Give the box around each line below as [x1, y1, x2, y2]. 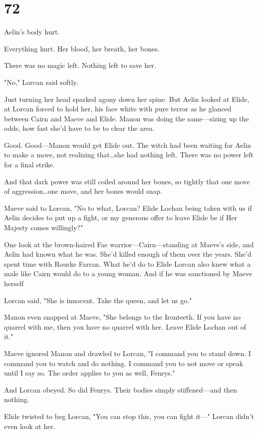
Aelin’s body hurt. [4, 26, 60, 37]
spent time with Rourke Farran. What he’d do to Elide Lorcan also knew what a [4, 258, 251, 269]
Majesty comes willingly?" [4, 222, 83, 233]
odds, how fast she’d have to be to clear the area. [4, 123, 155, 133]
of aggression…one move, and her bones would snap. [4, 186, 162, 196]
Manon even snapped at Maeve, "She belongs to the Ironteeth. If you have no [4, 312, 241, 322]
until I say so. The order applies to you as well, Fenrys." [4, 368, 175, 378]
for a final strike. [4, 159, 55, 170]
